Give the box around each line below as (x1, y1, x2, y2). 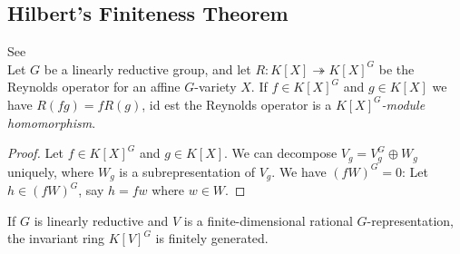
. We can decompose (224, 143, 338, 162)
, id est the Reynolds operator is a (142, 94, 332, 113)
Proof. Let (7, 143, 64, 162)
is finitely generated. (155, 229, 269, 248)
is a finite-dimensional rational (183, 210, 353, 230)
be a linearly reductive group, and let (44, 59, 251, 78)
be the (378, 59, 415, 78)
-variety (194, 77, 237, 96)
